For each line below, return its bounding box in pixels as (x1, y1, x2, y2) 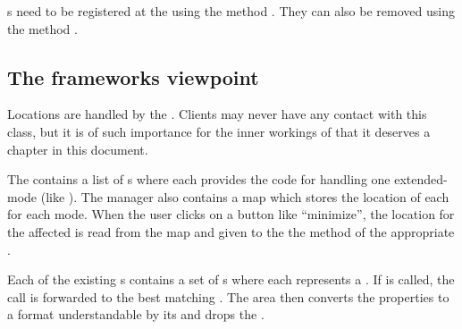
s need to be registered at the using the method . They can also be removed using (7, 2, 455, 20)
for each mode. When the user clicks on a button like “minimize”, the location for (7, 205, 455, 224)
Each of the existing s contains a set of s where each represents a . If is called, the (7, 270, 455, 289)
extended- (394, 170, 448, 189)
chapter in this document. (7, 139, 148, 158)
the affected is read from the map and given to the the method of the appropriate (7, 222, 455, 240)
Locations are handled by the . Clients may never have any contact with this (7, 105, 427, 123)
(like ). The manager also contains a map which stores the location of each (40, 187, 449, 206)
